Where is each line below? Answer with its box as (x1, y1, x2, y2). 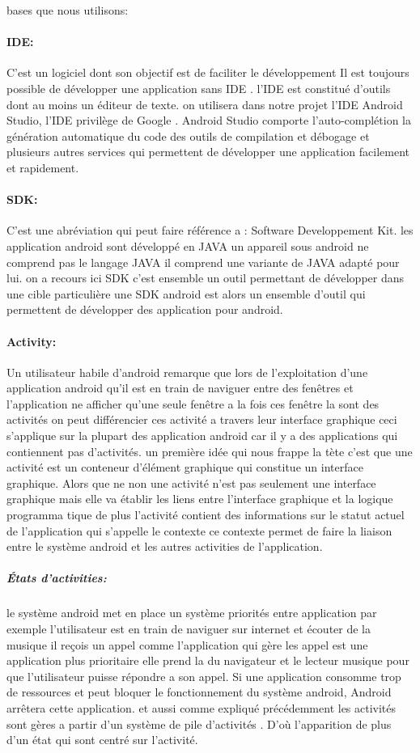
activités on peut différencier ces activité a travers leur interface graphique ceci (6, 411, 397, 428)
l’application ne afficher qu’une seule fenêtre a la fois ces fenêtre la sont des (6, 395, 380, 412)
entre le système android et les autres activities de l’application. (6, 538, 323, 555)
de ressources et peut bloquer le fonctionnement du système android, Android (6, 683, 392, 700)
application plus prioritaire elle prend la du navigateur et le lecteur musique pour (6, 652, 409, 669)
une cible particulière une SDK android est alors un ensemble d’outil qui (6, 285, 366, 302)
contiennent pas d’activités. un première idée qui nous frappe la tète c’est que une (6, 442, 413, 459)
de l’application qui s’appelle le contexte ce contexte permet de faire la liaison (6, 522, 392, 539)
